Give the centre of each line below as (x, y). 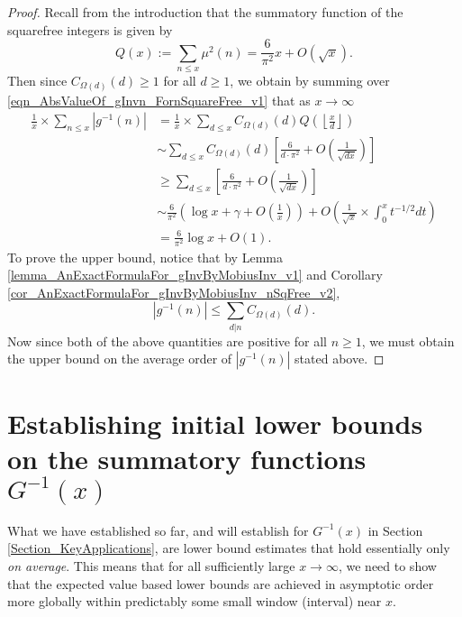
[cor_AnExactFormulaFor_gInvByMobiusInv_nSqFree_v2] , (174, 292)
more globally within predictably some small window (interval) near (195, 601)
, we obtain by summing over (310, 80)
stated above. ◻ (340, 359)
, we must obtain (408, 341)
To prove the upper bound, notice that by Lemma (145, 257)
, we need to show (387, 565)
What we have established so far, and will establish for (158, 530)
